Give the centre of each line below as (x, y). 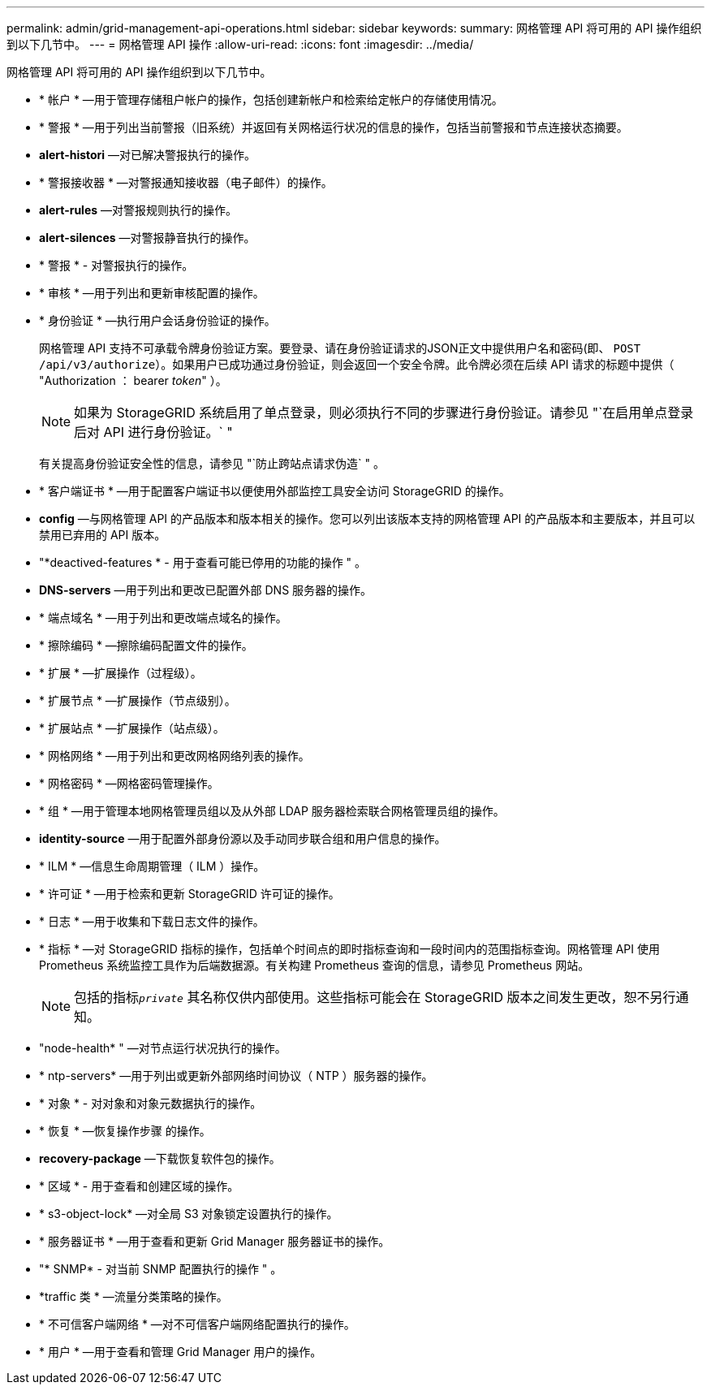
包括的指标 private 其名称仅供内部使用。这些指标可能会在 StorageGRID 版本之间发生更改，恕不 (362, 997)
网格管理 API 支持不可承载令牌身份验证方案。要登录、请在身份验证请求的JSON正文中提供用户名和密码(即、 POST (340, 348)
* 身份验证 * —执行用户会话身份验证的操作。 (157, 320)
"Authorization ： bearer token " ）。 (133, 380)
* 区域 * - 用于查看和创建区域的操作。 (139, 1186)
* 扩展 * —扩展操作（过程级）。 (121, 673)
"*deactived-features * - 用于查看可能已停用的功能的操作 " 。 (203, 562)
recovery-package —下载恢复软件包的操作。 (160, 1158)
